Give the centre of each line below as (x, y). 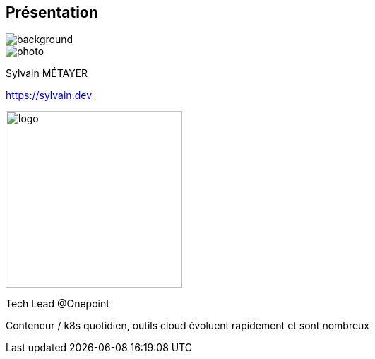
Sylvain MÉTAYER (47, 73)
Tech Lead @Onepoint (58, 304)
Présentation (52, 12)
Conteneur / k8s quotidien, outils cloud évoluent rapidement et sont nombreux (188, 326)
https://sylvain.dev (49, 95)
